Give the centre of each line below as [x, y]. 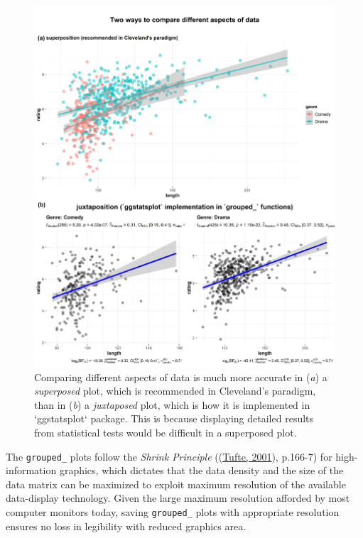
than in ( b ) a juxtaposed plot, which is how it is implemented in [172, 404]
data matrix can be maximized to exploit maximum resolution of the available [176, 484]
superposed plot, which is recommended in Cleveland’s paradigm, [175, 391]
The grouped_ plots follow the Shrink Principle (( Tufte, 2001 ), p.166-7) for [169, 456]
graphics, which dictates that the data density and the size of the [201, 470]
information [31, 470]
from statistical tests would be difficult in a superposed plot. [166, 432]
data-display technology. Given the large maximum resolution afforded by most [178, 498]
